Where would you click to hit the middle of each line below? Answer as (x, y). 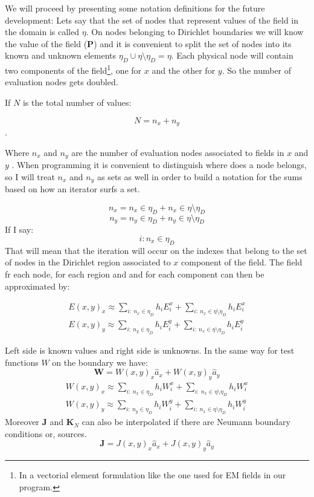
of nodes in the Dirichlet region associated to (88, 262)
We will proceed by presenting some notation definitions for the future (135, 8)
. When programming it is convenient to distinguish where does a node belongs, (159, 165)
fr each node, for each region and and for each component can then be (135, 274)
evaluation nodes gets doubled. (62, 82)
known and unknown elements (61, 55)
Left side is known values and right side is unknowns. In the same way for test (150, 350)
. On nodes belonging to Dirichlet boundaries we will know (195, 32)
